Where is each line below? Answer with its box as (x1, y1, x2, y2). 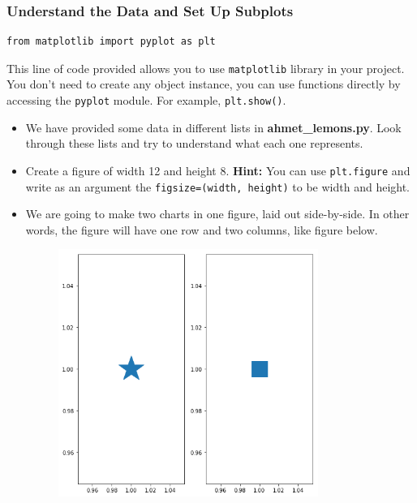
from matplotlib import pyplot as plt (6, 36, 216, 48)
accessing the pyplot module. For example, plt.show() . (6, 92, 286, 109)
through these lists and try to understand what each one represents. (25, 135, 363, 152)
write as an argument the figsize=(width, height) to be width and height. (25, 178, 411, 195)
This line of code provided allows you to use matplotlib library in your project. (6, 59, 405, 76)
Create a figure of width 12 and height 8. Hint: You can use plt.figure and (25, 161, 411, 178)
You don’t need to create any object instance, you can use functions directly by (6, 75, 401, 92)
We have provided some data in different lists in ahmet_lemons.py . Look (25, 118, 402, 135)
